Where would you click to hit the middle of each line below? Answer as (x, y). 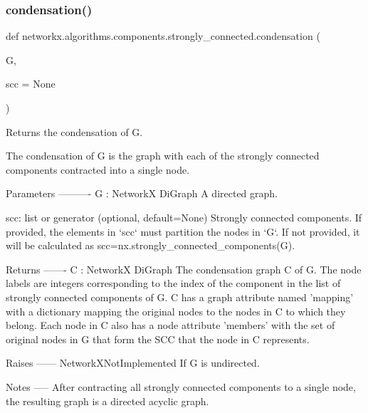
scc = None (31, 84)
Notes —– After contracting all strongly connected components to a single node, (181, 386)
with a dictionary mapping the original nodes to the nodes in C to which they (176, 311)
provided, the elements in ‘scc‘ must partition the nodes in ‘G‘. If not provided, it (183, 231)
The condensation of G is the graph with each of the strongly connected (163, 156)
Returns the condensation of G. (74, 131)
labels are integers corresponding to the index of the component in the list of (173, 283)
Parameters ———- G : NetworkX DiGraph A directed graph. (142, 193)
